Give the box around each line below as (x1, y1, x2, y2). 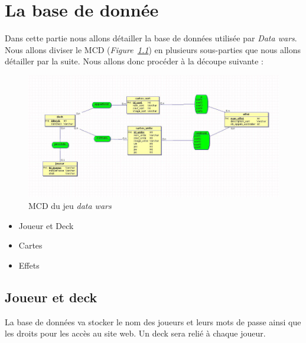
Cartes (18, 239, 43, 251)
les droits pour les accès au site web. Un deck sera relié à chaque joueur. (5, 327, 266, 339)
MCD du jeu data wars (28, 199, 112, 211)
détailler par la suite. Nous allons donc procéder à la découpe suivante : (5, 55, 263, 67)
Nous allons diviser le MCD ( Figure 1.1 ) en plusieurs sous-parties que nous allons (5, 43, 301, 55)
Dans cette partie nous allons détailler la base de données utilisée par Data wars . (5, 32, 297, 44)
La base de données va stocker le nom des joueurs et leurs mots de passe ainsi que (5, 315, 301, 328)
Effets (18, 259, 40, 271)
